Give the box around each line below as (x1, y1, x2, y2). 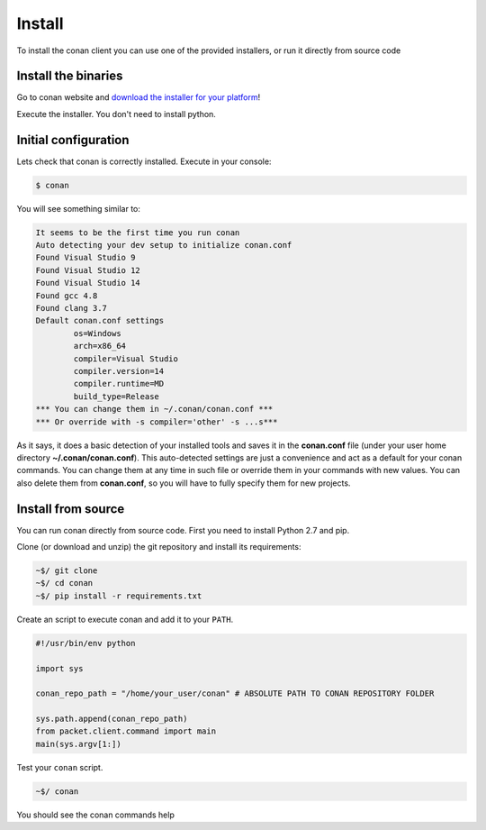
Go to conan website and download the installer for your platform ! (16, 92, 261, 103)
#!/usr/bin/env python (35, 638, 136, 648)
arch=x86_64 (73, 341, 126, 351)
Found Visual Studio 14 (35, 278, 141, 288)
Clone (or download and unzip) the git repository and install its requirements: (16, 542, 301, 552)
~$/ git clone (35, 566, 98, 576)
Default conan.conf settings (35, 315, 165, 326)
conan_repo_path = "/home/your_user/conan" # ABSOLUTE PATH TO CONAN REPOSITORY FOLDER (35, 689, 435, 698)
